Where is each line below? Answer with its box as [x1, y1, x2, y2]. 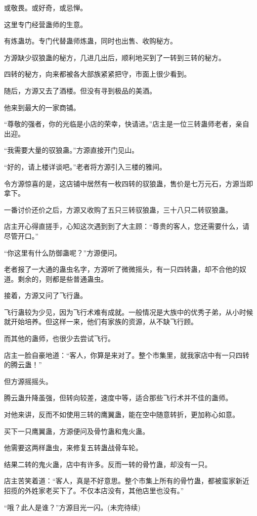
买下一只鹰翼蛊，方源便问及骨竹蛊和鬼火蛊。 [4, 426, 149, 436]
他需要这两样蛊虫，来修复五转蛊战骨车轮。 [4, 442, 142, 453]
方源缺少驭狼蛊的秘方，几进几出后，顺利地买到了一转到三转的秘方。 [4, 52, 225, 62]
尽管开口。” [4, 230, 39, 241]
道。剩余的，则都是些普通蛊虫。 [4, 273, 108, 284]
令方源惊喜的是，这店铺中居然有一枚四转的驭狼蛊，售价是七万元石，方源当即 [4, 178, 253, 188]
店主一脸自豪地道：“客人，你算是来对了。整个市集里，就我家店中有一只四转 [4, 349, 250, 360]
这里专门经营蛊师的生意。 [4, 19, 87, 29]
